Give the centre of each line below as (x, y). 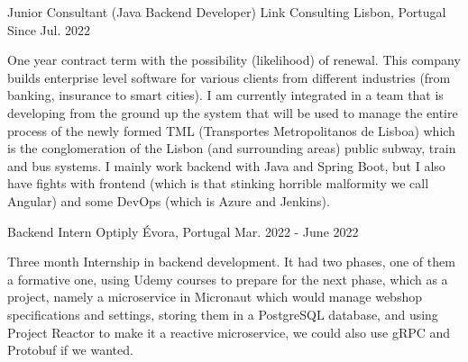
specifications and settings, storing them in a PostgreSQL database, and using (223, 314)
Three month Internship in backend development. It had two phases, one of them (231, 262)
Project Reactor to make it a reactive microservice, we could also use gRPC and (229, 332)
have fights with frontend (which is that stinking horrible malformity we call (218, 183)
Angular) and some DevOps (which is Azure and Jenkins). (169, 200)
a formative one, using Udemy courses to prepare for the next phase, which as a (228, 279)
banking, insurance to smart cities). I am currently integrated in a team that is (225, 95)
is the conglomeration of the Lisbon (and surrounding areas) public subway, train (232, 148)
